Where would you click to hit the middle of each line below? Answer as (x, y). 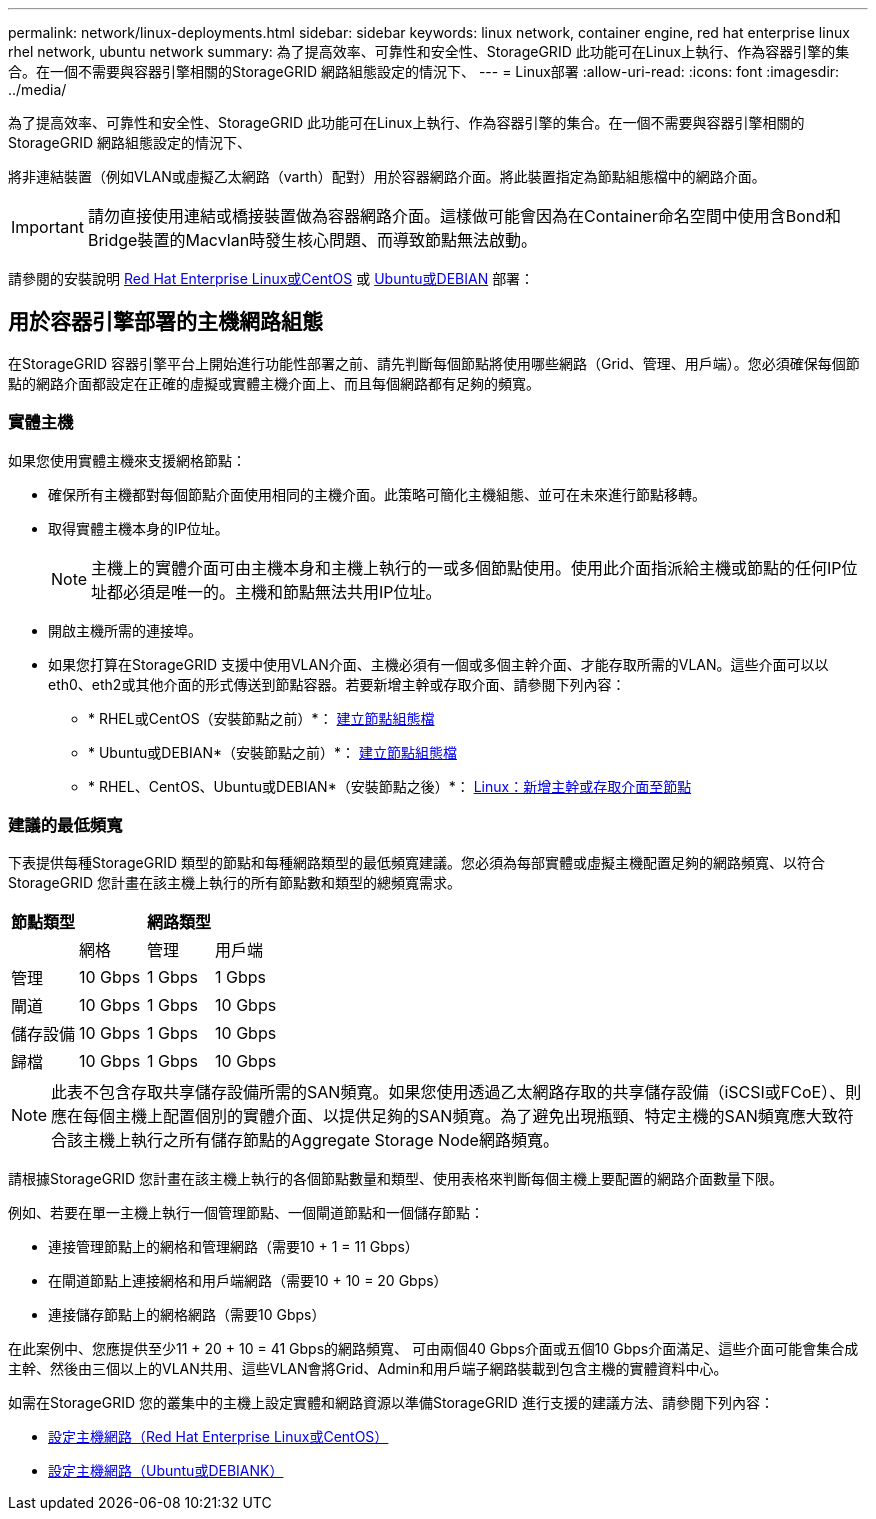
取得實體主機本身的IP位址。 (138, 528)
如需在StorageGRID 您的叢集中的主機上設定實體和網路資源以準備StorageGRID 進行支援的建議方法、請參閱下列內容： (391, 1403)
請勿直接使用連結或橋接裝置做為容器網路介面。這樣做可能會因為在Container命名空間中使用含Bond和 (464, 216)
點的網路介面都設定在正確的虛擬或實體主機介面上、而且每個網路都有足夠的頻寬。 (274, 383)
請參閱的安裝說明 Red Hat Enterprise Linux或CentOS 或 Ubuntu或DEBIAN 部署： (271, 278)
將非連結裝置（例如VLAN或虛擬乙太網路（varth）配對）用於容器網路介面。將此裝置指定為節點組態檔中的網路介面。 (387, 176)
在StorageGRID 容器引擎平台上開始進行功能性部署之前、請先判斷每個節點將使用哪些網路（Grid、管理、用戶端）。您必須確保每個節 (434, 363)
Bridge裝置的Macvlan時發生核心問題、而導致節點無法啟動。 (312, 240)
